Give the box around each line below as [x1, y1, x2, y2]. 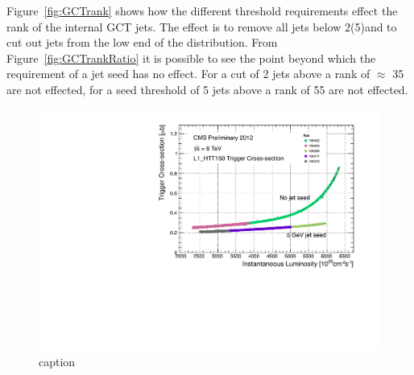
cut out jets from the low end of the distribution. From [6, 34, 278, 51]
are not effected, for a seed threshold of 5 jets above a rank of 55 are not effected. [6, 80, 408, 97]
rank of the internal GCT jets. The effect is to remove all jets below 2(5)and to [6, 18, 397, 35]
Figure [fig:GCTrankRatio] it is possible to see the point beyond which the [6, 49, 376, 66]
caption [39, 352, 76, 369]
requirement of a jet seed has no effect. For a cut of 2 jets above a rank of [6, 65, 371, 82]
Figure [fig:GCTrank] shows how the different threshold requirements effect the [6, 2, 398, 19]
